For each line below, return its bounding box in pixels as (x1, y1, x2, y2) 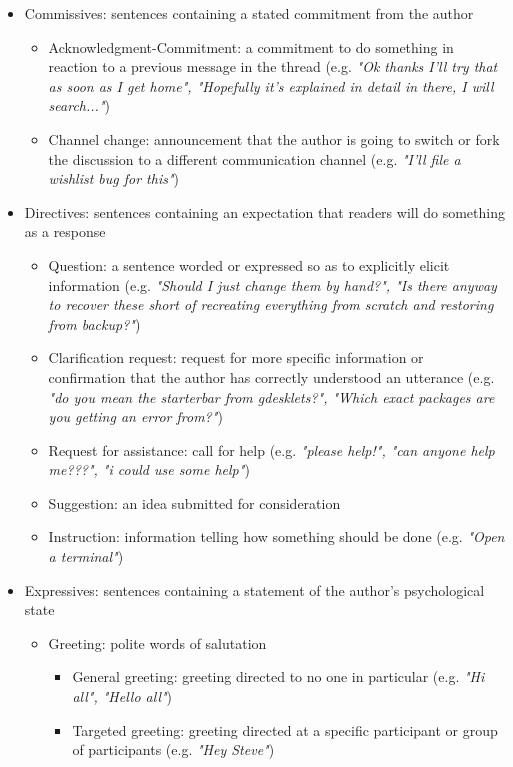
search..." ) (48, 95, 110, 116)
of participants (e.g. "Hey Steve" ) (72, 739, 275, 760)
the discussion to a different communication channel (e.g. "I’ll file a (48, 148, 461, 169)
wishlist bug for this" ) (48, 168, 180, 189)
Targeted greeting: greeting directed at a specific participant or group (72, 719, 498, 740)
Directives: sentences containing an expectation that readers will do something (24, 201, 505, 222)
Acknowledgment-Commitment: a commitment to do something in (48, 36, 454, 57)
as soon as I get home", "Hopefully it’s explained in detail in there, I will (48, 75, 494, 96)
